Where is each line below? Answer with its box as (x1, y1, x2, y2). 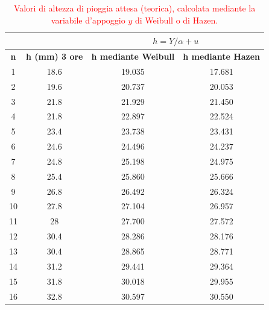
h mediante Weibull (91, 50, 175, 63)
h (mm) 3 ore (26, 50, 83, 63)
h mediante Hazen (183, 50, 261, 63)
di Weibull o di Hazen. (134, 13, 218, 26)
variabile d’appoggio (51, 13, 125, 26)
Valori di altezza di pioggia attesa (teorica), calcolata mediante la (13, 2, 256, 14)
